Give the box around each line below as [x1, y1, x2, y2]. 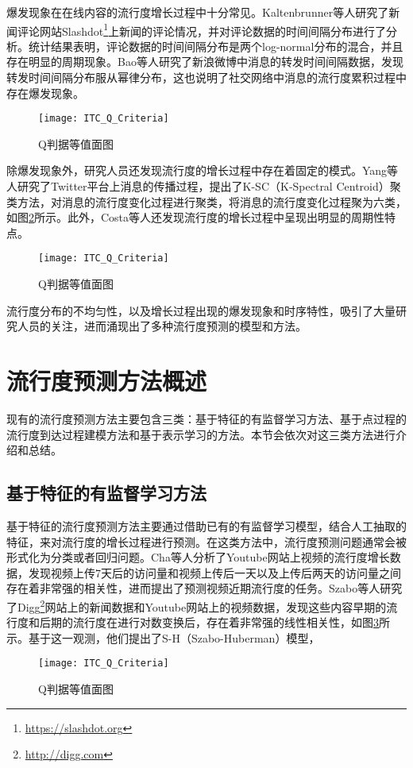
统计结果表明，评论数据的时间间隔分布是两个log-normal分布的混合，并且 [28, 37, 403, 54]
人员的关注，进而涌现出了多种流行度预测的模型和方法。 [17, 318, 307, 334]
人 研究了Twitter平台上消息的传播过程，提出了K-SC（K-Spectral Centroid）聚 [6, 178, 401, 195]
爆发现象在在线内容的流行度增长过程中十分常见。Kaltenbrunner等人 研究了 [6, 4, 389, 20]
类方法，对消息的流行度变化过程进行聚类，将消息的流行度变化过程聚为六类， [6, 193, 407, 210]
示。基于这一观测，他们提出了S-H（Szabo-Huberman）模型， [6, 629, 320, 646]
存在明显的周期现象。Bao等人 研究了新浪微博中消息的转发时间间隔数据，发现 [6, 53, 403, 70]
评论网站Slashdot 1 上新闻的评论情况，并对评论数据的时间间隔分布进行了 [17, 20, 387, 39]
